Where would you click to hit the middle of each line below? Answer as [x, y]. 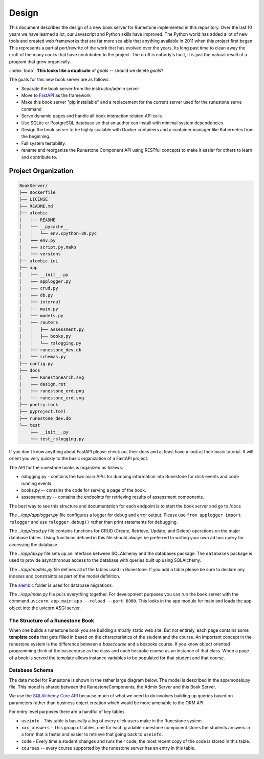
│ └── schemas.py [43, 357]
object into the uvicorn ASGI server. [45, 608]
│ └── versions [40, 254]
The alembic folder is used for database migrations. [61, 585]
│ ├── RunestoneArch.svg [52, 377]
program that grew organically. [40, 62]
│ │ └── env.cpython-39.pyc [58, 233]
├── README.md [36, 206]
